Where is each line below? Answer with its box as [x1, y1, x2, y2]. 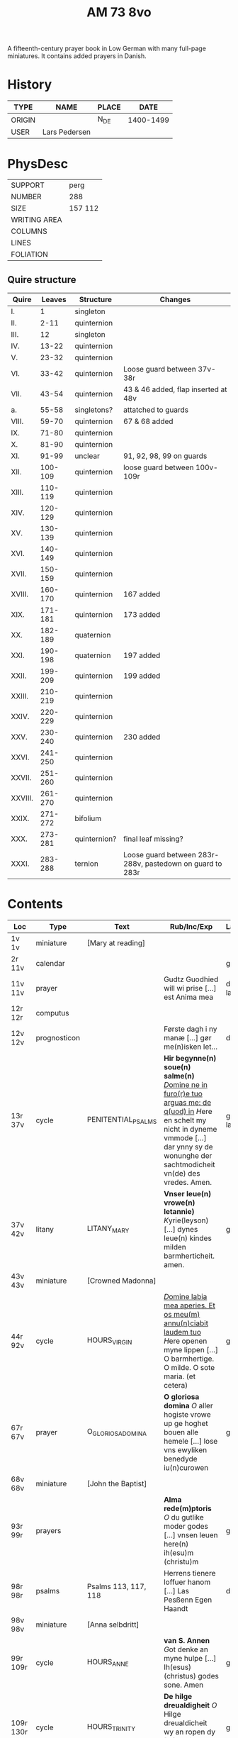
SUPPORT [11, 180, 45, 190]
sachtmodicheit [164, 1160, 215, 1169]
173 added [123, 610, 161, 620]
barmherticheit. [164, 1251, 215, 1261]
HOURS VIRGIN [86, 1335, 132, 1347]
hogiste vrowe [164, 1410, 211, 1419]
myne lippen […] [164, 1345, 218, 1354]
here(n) [164, 1539, 189, 1549]
